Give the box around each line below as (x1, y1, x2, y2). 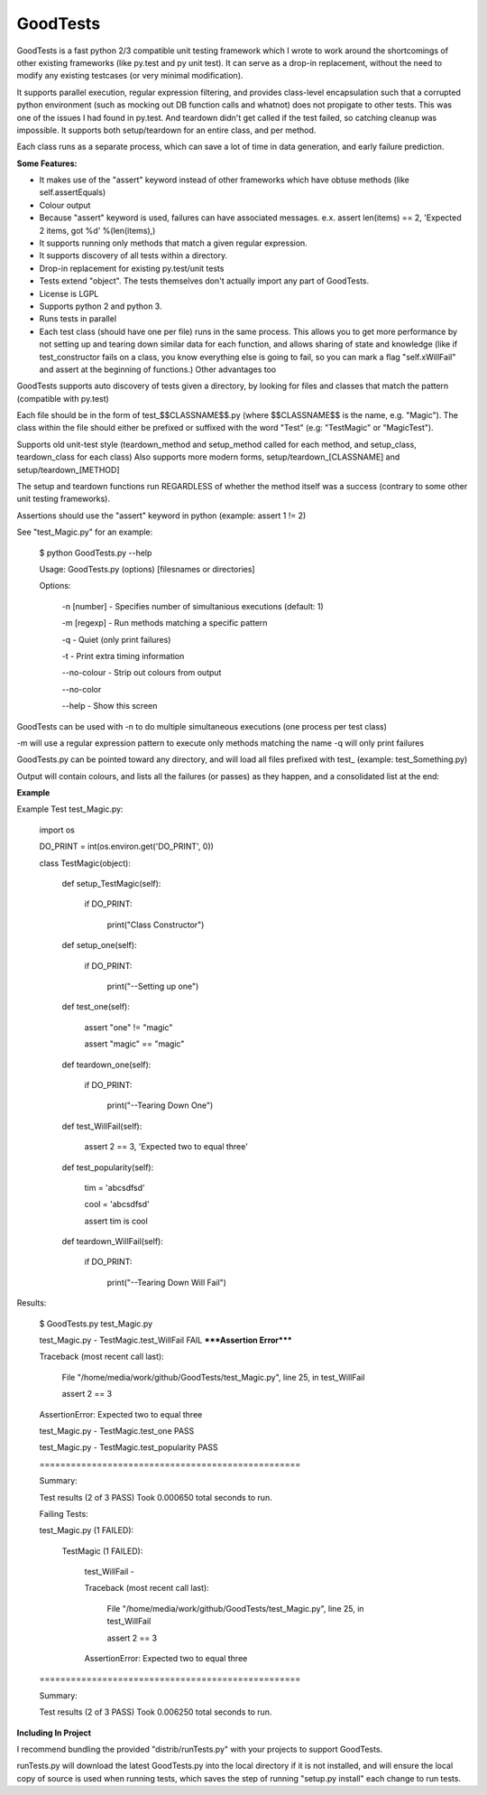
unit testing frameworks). (16, 493, 111, 505)
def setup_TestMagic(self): (61, 879, 161, 889)
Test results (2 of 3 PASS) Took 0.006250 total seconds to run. (39, 1707, 272, 1717)
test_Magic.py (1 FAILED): (39, 1525, 134, 1536)
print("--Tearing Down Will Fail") (106, 1277, 227, 1288)
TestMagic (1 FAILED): (61, 1545, 143, 1557)
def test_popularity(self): (61, 1161, 154, 1173)
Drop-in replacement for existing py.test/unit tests (39, 263, 225, 274)
